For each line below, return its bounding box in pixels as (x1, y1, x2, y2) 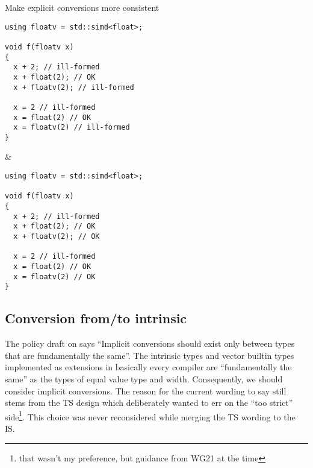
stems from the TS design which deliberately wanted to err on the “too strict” (5, 396, 293, 409)
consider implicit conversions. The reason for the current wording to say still (5, 384, 287, 397)
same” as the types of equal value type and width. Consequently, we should (5, 372, 283, 385)
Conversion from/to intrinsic (5, 309, 187, 327)
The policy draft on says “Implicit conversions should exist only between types (5, 337, 295, 350)
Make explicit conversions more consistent (5, 1, 160, 13)
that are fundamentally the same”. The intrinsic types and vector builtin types (5, 349, 294, 361)
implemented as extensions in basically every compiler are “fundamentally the (5, 361, 292, 373)
